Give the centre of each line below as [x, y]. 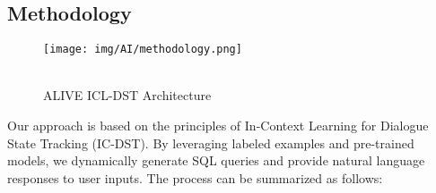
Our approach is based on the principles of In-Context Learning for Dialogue [218, 126]
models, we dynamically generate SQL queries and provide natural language [216, 160]
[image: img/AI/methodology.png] [143, 50]
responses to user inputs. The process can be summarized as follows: [195, 177]
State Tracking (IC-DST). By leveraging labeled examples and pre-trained [211, 143]
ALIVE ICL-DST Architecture [127, 95]
